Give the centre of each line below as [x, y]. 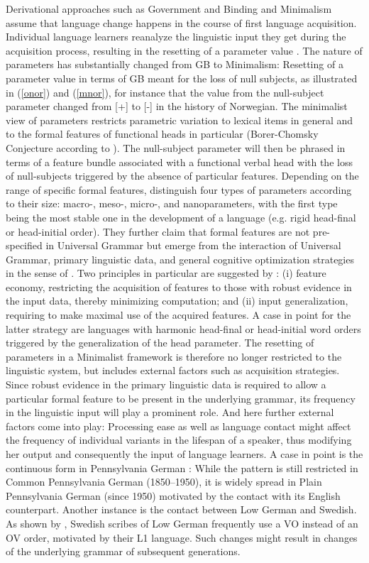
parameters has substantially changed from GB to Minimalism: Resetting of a [175, 64]
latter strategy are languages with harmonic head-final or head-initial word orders [183, 328]
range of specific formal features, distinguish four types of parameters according [179, 189]
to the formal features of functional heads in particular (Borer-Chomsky [162, 134]
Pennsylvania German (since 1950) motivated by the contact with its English [173, 495]
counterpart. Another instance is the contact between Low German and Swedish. [181, 509]
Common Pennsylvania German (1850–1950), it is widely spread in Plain [164, 482]
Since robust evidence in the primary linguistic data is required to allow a [166, 384]
